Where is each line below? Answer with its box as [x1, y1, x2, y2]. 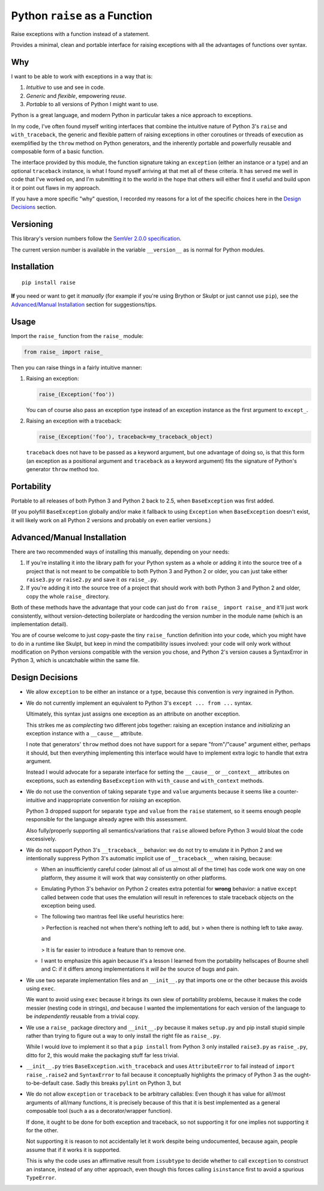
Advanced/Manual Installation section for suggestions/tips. [11, 301, 157, 308]
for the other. [26, 1126, 59, 1134]
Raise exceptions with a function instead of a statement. [11, 30, 150, 37]
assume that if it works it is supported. [26, 1146, 121, 1153]
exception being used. [41, 902, 96, 909]
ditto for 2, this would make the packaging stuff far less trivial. [26, 1051, 179, 1059]
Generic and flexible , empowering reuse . [26, 92, 127, 99]
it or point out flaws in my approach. [11, 184, 101, 191]
